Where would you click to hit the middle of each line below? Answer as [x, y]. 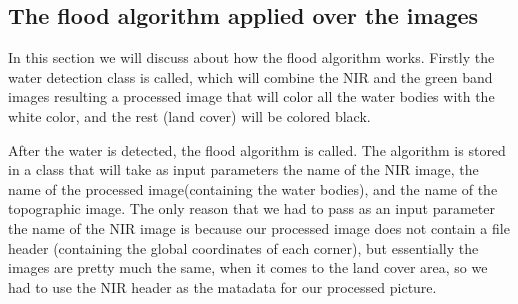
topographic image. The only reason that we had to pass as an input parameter [251, 208]
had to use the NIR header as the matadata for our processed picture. [222, 286]
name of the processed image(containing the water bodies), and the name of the [253, 188]
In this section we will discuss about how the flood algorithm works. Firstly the [251, 57]
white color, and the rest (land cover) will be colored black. [189, 115]
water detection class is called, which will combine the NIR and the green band [250, 76]
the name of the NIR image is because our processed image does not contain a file [259, 227]
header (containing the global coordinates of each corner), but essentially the [243, 247]
